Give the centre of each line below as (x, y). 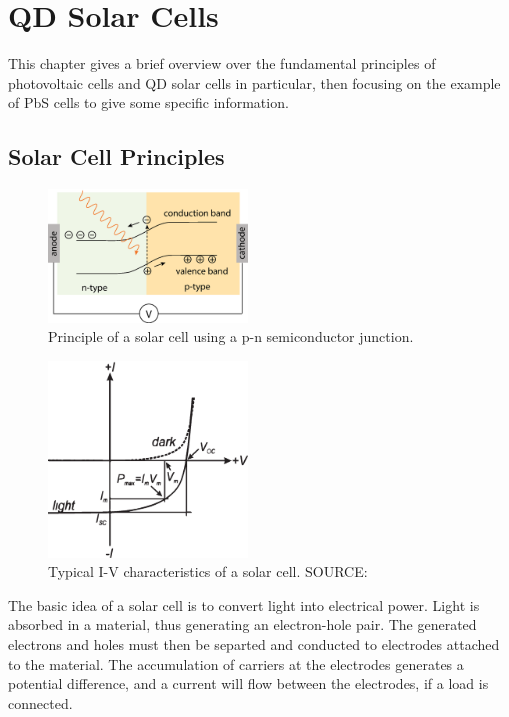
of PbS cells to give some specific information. (148, 102)
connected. (40, 702)
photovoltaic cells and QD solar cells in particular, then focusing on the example (254, 82)
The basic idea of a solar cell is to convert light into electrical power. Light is (244, 604)
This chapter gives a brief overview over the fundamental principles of (222, 63)
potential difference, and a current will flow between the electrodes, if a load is (248, 683)
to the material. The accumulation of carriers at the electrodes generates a (236, 663)
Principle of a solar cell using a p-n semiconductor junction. (231, 336)
